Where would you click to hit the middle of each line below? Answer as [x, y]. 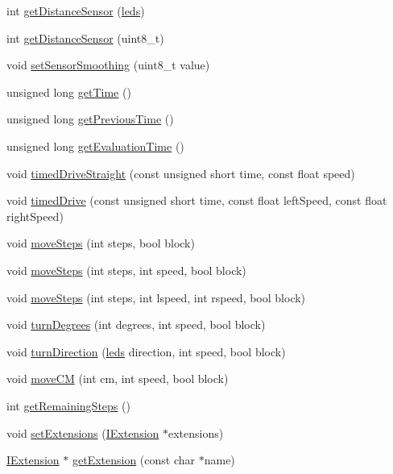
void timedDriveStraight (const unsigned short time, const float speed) [181, 173]
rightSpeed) [35, 216]
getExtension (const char [134, 460]
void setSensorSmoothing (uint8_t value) [108, 65]
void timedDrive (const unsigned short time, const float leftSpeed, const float [197, 200]
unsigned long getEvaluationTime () [95, 146]
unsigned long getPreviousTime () [90, 119]
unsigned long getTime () [69, 91]
